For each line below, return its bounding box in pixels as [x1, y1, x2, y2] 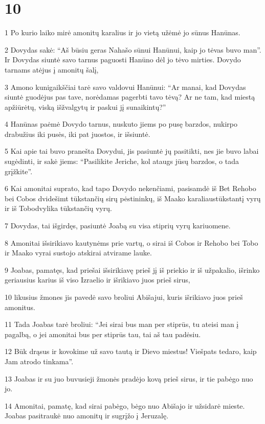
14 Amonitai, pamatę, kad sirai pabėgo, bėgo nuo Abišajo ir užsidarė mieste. [5, 400, 245, 411]
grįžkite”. [5, 166, 33, 176]
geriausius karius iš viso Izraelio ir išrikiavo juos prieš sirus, [5, 274, 190, 285]
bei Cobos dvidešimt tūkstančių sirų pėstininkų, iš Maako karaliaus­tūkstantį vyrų [5, 193, 261, 203]
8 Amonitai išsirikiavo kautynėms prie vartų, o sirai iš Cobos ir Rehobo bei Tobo [5, 237, 258, 248]
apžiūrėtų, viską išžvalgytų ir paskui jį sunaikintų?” [5, 101, 166, 112]
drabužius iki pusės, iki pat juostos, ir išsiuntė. [5, 128, 150, 139]
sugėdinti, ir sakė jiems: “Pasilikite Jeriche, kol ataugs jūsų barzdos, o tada [5, 156, 239, 167]
